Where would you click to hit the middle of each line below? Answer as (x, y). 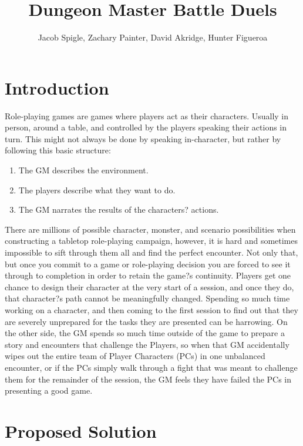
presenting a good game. (49, 390)
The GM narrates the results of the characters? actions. (119, 209)
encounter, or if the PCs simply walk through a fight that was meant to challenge (151, 367)
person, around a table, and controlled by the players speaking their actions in (146, 127)
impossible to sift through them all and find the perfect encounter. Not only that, (151, 252)
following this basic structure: (58, 150)
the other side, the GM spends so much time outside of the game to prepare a (145, 333)
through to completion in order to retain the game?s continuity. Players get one (148, 275)
